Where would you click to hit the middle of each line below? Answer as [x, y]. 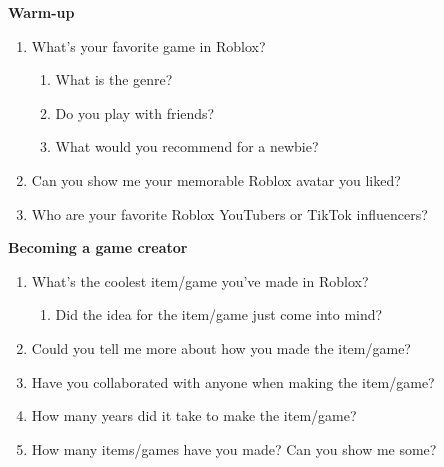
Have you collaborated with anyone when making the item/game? [233, 381]
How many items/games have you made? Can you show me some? [234, 448]
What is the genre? [114, 79]
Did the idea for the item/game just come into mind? [219, 314]
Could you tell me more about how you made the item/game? [221, 347]
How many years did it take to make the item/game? [194, 415]
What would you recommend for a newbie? [187, 146]
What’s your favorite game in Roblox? [148, 45]
